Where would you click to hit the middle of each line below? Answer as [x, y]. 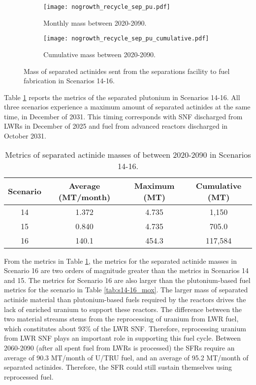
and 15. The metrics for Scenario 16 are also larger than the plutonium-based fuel [127, 280]
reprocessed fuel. [29, 376]
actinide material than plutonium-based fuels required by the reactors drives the [125, 299]
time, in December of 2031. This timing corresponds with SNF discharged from [123, 116]
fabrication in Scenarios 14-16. [69, 81]
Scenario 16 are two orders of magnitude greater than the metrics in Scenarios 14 [127, 270]
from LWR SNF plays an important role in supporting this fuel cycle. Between [123, 338]
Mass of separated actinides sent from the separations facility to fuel [127, 71]
